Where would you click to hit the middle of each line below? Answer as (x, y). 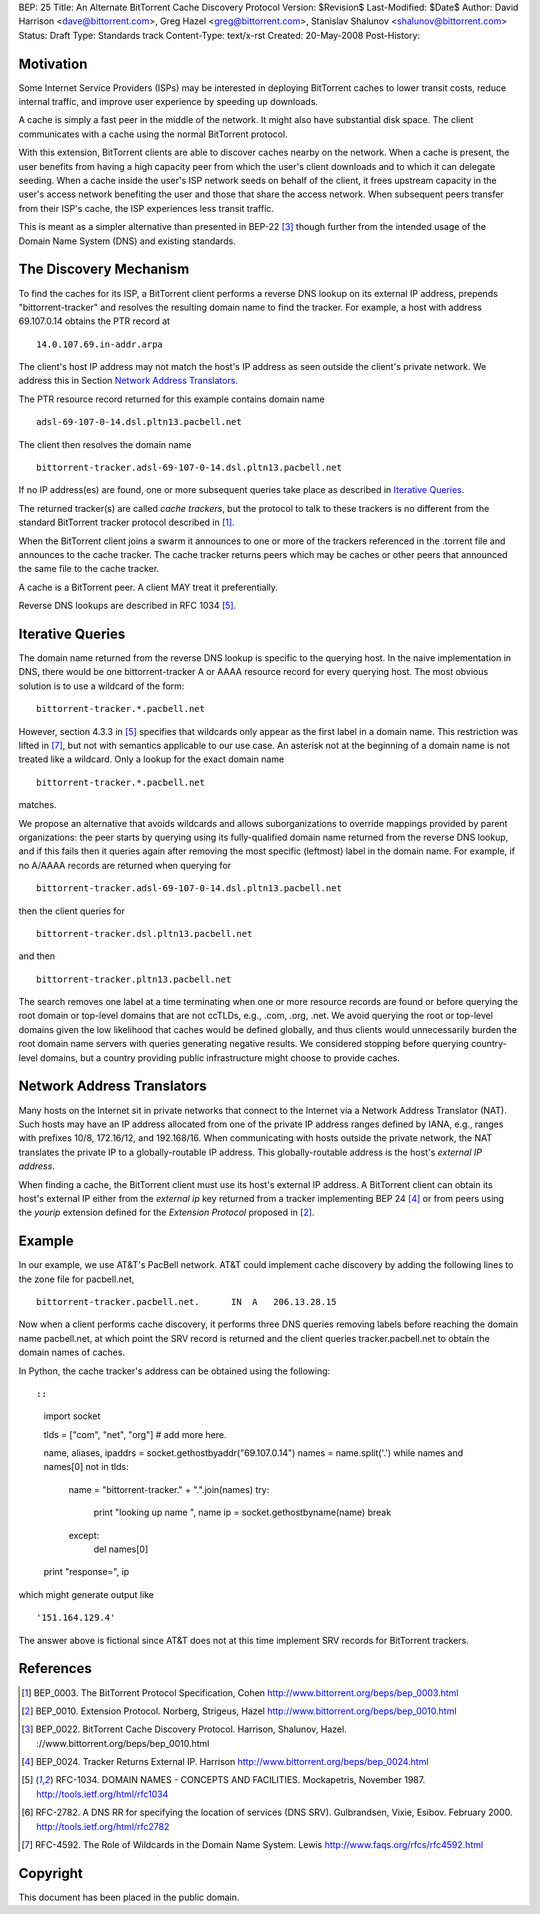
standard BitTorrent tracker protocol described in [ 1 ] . (126, 522)
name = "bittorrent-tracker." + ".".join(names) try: (169, 1489)
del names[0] (121, 1549)
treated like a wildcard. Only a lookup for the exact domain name (151, 759)
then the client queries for (71, 911)
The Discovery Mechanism (104, 269)
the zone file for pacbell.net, (76, 1279)
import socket (72, 1416)
